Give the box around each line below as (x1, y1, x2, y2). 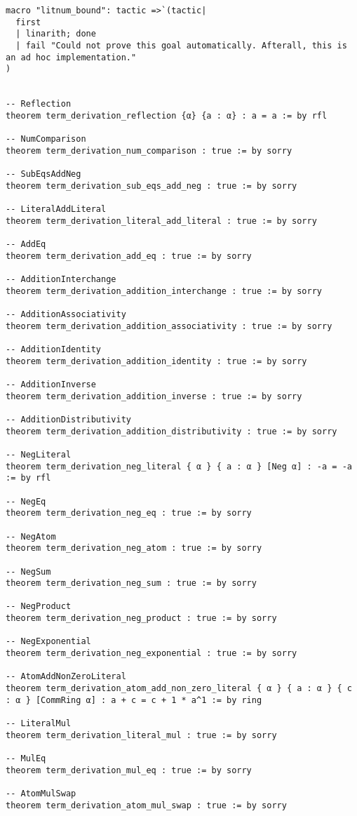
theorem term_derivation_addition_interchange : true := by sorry (6, 286, 323, 296)
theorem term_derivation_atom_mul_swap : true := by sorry (6, 800, 287, 810)
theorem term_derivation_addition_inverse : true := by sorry (6, 391, 302, 401)
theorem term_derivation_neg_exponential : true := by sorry (6, 648, 297, 659)
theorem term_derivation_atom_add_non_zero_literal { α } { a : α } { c (6, 683, 352, 694)
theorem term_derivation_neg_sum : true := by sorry (6, 578, 257, 589)
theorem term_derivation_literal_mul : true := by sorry (6, 730, 277, 740)
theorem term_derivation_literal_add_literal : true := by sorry (6, 215, 317, 226)
